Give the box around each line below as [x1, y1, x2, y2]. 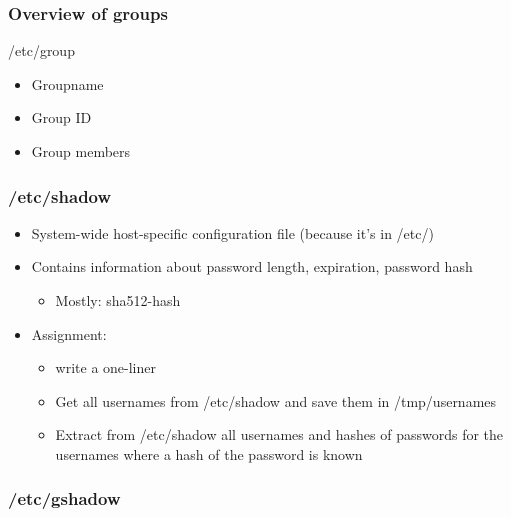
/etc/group [8, 40, 75, 61]
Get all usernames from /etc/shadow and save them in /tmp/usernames [55, 390, 497, 411]
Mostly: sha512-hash [55, 290, 181, 310]
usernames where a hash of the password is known [55, 443, 363, 464]
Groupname [31, 73, 104, 94]
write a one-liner [55, 357, 157, 378]
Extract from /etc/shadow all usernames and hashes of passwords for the [55, 424, 504, 445]
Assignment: [31, 323, 107, 344]
